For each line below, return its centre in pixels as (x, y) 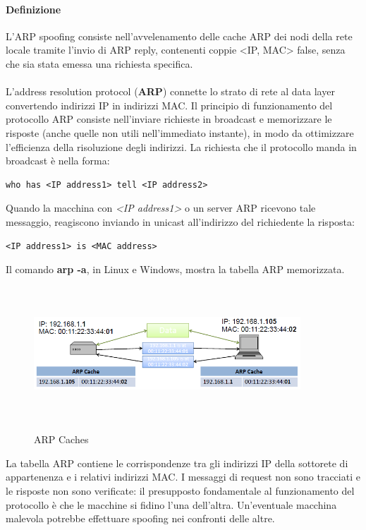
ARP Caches (61, 439)
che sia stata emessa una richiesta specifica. (99, 63)
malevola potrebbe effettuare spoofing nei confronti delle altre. (140, 518)
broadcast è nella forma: (58, 161)
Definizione (33, 9)
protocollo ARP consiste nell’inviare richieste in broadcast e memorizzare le (169, 119)
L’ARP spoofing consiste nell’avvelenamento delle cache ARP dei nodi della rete (179, 36)
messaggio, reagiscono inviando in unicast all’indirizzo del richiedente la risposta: (180, 221)
